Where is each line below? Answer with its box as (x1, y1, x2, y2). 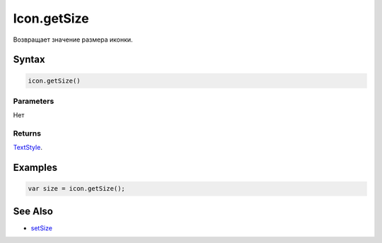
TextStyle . (13, 143, 42, 152)
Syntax (13, 54, 45, 66)
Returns (13, 129, 42, 138)
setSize (30, 223, 53, 232)
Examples (13, 162, 58, 174)
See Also (13, 205, 53, 217)
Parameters (13, 96, 54, 106)
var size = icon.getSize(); (28, 184, 125, 193)
